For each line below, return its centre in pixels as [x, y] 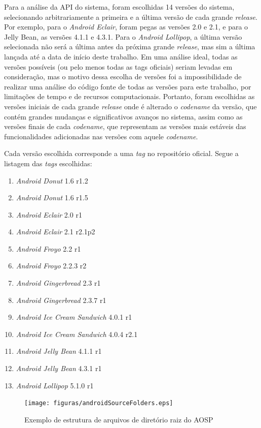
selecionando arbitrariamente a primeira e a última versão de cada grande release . [131, 17]
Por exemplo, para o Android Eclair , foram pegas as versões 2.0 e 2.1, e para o [126, 27]
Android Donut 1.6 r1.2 [52, 180]
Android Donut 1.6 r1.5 [52, 197]
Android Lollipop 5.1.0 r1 [55, 385]
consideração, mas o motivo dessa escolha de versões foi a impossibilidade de [123, 77]
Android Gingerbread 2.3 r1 [58, 283]
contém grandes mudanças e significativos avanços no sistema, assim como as [123, 116]
